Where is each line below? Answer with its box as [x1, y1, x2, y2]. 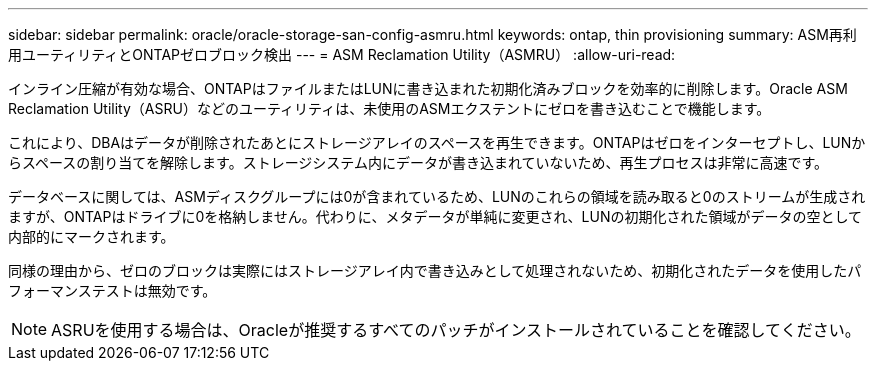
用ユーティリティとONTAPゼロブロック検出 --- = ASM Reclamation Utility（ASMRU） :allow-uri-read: [8, 46, 676, 63]
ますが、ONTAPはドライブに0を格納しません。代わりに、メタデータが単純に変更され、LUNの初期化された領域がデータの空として [8, 208, 863, 225]
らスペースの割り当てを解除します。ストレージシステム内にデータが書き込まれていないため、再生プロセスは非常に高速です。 [8, 154, 829, 171]
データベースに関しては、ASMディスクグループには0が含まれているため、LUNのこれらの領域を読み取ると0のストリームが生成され [8, 188, 866, 205]
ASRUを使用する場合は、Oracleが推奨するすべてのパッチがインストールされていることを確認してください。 [51, 320, 861, 340]
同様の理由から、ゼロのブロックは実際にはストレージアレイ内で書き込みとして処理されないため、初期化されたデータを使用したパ [8, 262, 862, 279]
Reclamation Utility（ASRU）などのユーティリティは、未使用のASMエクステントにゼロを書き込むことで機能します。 [8, 100, 771, 117]
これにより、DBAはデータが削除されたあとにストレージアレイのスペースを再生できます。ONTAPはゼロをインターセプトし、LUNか [8, 134, 866, 151]
